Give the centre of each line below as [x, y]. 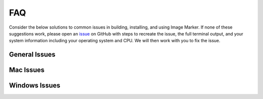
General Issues [32, 55]
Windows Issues [35, 86]
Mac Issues [27, 70]
